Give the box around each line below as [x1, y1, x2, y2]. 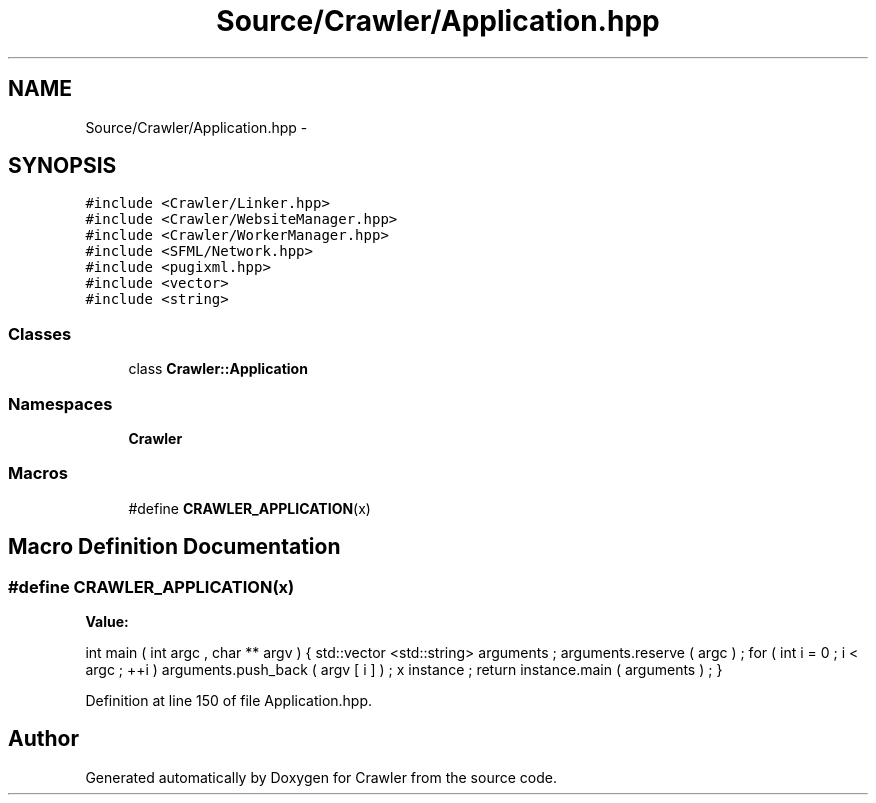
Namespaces [8, 393, 113, 414]
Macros [8, 463, 68, 484]
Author [8, 726, 79, 752]
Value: [85, 612, 129, 630]
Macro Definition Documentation [8, 534, 341, 560]
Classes [8, 323, 72, 344]
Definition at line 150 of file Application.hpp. [85, 691, 373, 709]
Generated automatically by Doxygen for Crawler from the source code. [85, 768, 557, 786]
